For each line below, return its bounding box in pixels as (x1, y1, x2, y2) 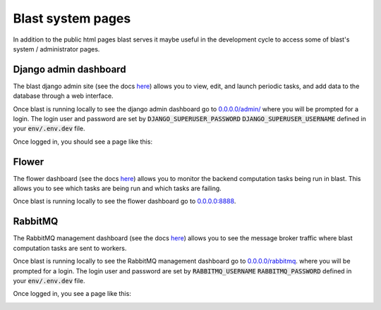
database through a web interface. (13, 92, 114, 100)
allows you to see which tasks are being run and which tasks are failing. (13, 184, 222, 193)
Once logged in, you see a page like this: (13, 290, 132, 298)
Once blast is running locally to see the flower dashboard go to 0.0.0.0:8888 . (13, 197, 236, 206)
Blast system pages (13, 11, 131, 26)
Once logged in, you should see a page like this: (13, 137, 153, 146)
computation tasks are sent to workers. (13, 244, 127, 252)
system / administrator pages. (13, 44, 100, 53)
